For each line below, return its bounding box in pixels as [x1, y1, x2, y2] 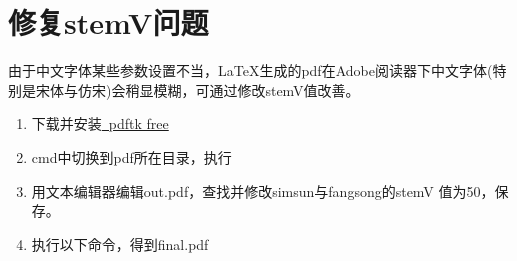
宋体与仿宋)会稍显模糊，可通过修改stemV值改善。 [35, 79, 360, 100]
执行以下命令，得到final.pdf [31, 233, 209, 254]
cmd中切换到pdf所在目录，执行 [31, 146, 232, 167]
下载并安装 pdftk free [31, 113, 169, 134]
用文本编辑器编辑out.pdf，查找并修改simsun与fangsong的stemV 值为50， [31, 180, 495, 201]
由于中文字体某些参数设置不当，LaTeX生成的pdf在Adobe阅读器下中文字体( [8, 60, 493, 81]
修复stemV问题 [8, 2, 209, 43]
